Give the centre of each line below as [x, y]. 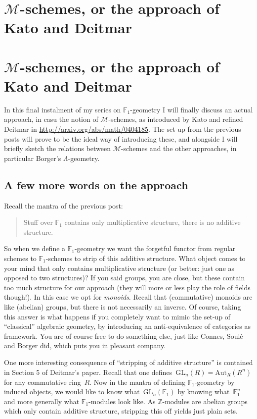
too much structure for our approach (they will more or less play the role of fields [127, 287]
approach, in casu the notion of [51, 119]
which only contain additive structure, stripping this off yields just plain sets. [121, 411]
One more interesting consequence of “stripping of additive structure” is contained [128, 362]
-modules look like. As [122, 401]
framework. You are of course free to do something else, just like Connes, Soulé [124, 336]
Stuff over [38, 222]
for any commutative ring [43, 382]
